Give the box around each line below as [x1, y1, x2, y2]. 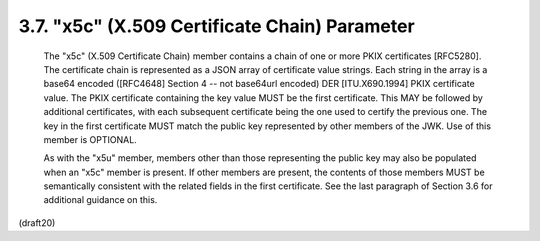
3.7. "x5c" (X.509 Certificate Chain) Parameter [18, 15, 415, 37]
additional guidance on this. [43, 194, 158, 206]
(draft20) [18, 216, 56, 229]
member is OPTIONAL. [43, 133, 137, 145]
